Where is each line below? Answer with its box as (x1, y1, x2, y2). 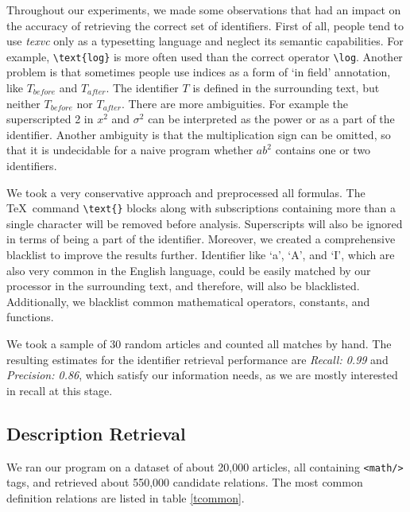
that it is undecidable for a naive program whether (6, 142, 253, 158)
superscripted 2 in (6, 111, 94, 127)
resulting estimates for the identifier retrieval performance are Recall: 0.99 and (6, 351, 389, 367)
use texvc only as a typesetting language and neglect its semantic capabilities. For (6, 33, 404, 49)
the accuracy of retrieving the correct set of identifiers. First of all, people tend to (6, 17, 404, 33)
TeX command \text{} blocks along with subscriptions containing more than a (6, 200, 396, 216)
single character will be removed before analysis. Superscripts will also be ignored (6, 215, 403, 231)
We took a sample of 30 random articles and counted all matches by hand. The (6, 336, 392, 351)
